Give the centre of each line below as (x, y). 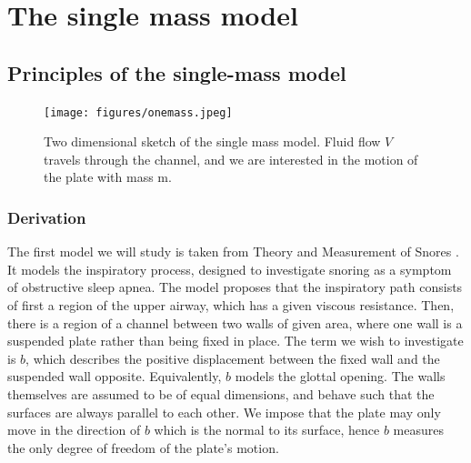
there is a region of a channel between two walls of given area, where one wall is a (235, 322)
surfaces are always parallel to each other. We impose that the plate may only (224, 412)
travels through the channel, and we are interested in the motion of (231, 159)
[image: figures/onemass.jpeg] (138, 112)
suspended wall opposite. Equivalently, (115, 376)
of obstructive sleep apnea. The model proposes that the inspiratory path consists (235, 287)
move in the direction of (74, 430)
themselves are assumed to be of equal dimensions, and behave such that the (221, 393)
